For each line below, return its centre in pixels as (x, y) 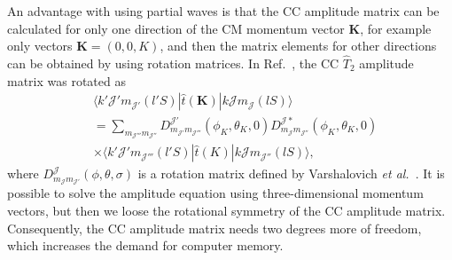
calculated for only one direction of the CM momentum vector (176, 28)
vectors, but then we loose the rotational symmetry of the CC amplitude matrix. (226, 210)
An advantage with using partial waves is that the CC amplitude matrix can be (223, 11)
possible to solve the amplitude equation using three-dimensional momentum (215, 193)
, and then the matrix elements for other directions (298, 46)
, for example (396, 28)
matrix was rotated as (66, 80)
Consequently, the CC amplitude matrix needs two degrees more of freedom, (214, 228)
